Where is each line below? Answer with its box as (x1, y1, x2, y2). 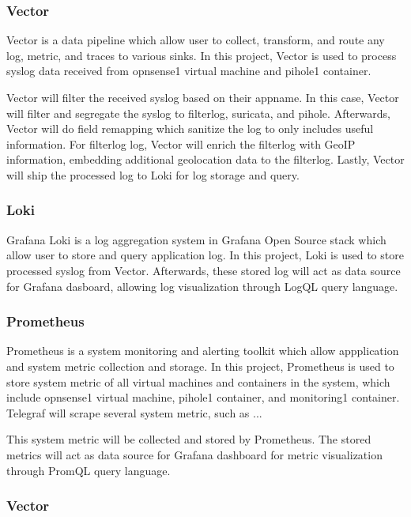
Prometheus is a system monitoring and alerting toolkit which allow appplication (6, 342, 399, 359)
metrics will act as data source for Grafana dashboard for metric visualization (6, 446, 383, 462)
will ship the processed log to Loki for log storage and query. (6, 166, 300, 183)
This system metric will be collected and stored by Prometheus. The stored (6, 431, 371, 447)
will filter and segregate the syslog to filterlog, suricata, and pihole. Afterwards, (6, 104, 390, 121)
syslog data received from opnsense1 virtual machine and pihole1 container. (6, 62, 371, 79)
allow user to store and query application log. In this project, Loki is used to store (6, 247, 404, 263)
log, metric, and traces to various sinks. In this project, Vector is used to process (6, 47, 397, 63)
